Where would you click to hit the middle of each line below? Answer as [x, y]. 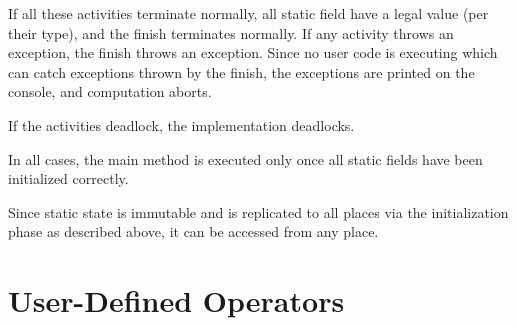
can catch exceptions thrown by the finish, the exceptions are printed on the [241, 71]
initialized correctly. [68, 178]
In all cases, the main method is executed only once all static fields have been [245, 158]
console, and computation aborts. [110, 91]
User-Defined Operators [176, 300]
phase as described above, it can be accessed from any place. [193, 231]
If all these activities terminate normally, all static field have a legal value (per [248, 13]
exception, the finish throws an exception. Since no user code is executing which [253, 52]
